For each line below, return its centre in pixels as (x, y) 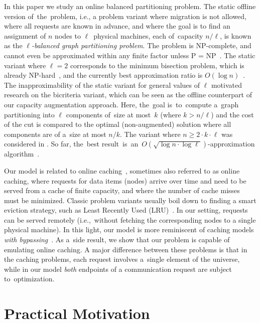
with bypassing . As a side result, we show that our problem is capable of (117, 239)
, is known (236, 35)
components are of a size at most (55, 134)
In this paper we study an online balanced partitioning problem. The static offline (130, 6)
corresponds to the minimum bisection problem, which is (157, 65)
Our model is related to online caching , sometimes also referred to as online (122, 170)
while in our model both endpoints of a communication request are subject (118, 269)
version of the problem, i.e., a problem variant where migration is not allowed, (125, 16)
